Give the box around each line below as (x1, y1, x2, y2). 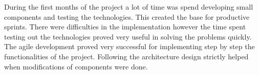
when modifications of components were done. (4, 61, 148, 71)
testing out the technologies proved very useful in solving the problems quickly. (4, 31, 252, 42)
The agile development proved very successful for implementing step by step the (4, 41, 255, 52)
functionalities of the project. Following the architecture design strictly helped (4, 51, 249, 61)
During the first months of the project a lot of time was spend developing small (4, 2, 253, 12)
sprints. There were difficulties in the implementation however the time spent (4, 21, 246, 32)
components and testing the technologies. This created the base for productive (4, 11, 250, 22)
